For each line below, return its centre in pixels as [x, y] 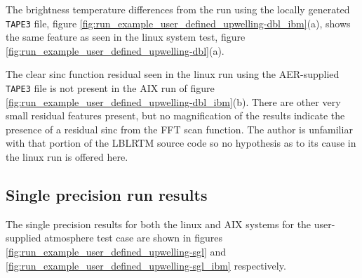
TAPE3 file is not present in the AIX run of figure [110, 88]
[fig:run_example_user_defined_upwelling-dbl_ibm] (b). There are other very [173, 101]
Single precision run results [107, 195]
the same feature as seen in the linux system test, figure [126, 37]
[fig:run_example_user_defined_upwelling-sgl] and [116, 252]
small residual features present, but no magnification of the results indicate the [175, 115]
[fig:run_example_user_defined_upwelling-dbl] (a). [115, 50]
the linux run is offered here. [67, 157]
